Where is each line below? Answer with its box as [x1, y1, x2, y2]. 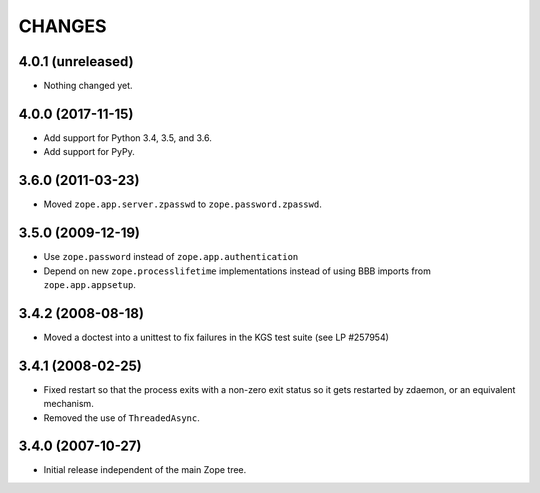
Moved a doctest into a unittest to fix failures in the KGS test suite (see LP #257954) [43, 331, 390, 343]
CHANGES [18, 15, 107, 37]
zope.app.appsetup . [43, 278, 137, 290]
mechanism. [43, 398, 94, 410]
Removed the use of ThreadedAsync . [43, 411, 200, 424]
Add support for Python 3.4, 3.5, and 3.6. [43, 131, 212, 144]
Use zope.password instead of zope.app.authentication [43, 251, 299, 263]
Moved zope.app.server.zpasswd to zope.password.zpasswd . [43, 198, 322, 210]
